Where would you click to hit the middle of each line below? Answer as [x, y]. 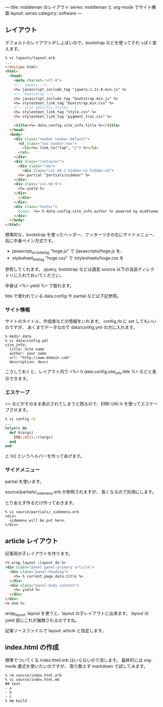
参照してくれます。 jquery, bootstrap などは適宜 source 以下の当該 [72, 269]
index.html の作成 [32, 647]
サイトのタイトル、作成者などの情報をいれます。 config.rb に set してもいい [81, 321]
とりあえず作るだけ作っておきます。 [41, 503]
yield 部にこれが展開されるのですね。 [42, 620]
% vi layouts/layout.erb [30, 58]
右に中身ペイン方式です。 [30, 241]
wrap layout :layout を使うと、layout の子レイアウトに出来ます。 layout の [77, 614]
